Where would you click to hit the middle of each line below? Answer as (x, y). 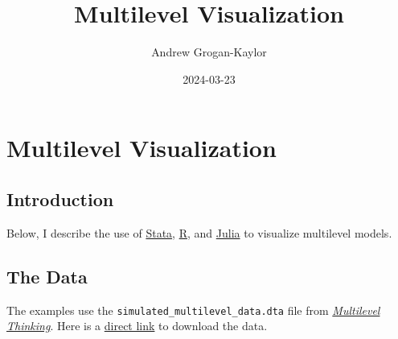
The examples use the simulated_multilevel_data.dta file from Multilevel (193, 310)
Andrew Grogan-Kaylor (209, 52)
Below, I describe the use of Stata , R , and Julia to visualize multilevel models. (199, 232)
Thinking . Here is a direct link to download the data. (137, 326)
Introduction (60, 198)
